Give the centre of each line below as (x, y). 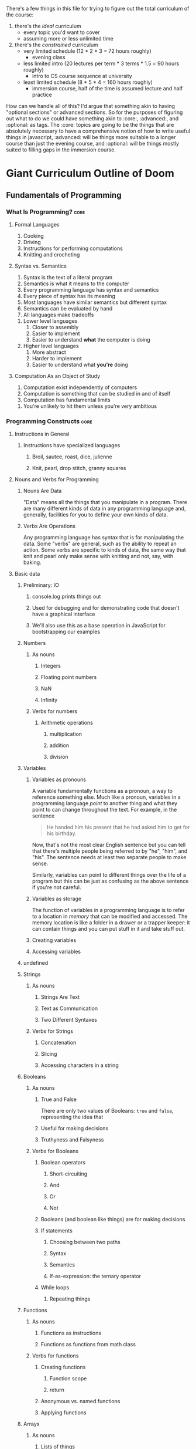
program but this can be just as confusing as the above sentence (110, 881)
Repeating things (70, 1299)
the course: (20, 15)
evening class (49, 57)
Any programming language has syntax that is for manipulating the (104, 538)
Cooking (33, 236)
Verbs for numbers (55, 711)
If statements (57, 1231)
